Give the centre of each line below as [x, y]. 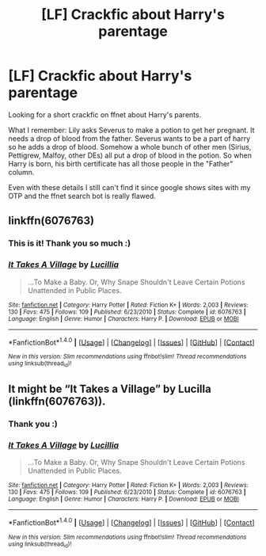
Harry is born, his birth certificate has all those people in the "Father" [121, 163]
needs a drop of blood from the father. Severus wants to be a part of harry [129, 138]
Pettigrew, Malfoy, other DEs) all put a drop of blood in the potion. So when [130, 155]
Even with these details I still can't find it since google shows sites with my [129, 187]
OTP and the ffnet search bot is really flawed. [82, 196]
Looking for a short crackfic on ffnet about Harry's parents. [105, 114]
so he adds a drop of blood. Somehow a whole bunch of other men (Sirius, [130, 147]
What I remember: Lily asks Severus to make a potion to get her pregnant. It [131, 130]
